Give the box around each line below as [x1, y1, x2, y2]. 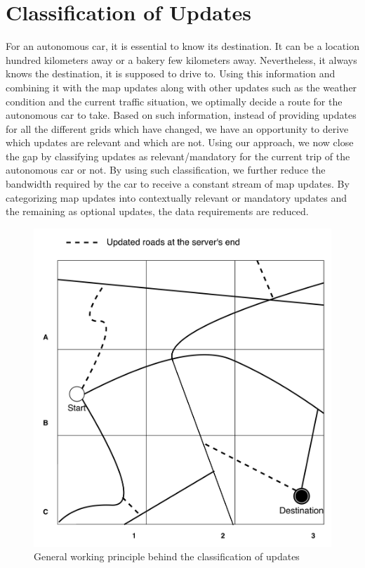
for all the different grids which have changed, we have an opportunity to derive [6, 121, 349, 136]
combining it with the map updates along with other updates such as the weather [6, 79, 357, 94]
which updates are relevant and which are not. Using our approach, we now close [6, 135, 354, 150]
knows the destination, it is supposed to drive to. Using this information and [6, 66, 336, 81]
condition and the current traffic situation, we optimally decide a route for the [6, 93, 343, 108]
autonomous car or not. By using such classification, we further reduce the [6, 162, 326, 177]
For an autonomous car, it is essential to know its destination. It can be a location [6, 39, 359, 53]
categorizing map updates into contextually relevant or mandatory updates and [6, 190, 347, 205]
